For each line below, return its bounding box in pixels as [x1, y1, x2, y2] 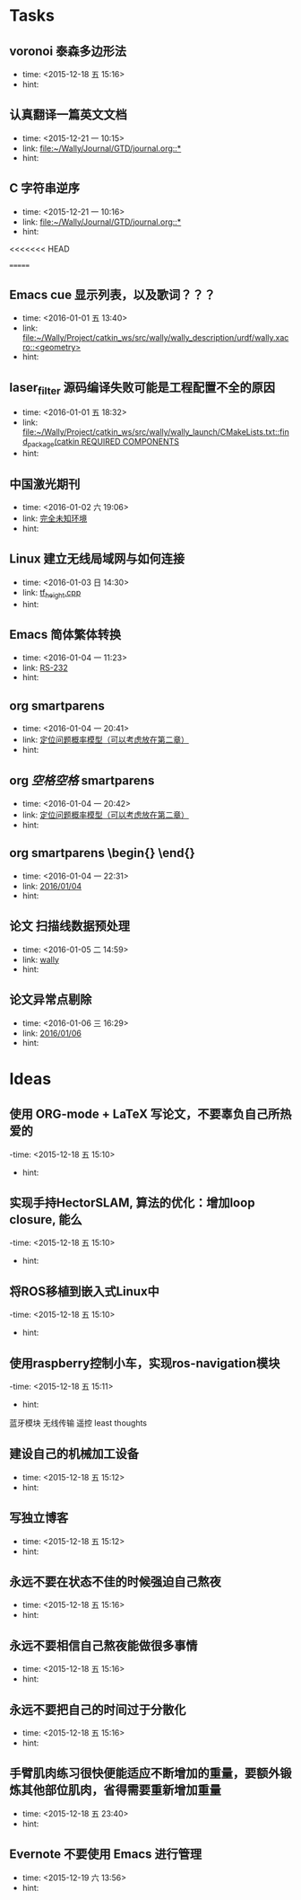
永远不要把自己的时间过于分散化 [9, 1701, 186, 1717]
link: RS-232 [21, 662, 69, 674]
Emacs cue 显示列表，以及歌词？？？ [9, 287, 217, 303]
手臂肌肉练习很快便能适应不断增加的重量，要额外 [9, 1766, 280, 1781]
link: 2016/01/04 [21, 880, 82, 891]
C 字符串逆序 [9, 181, 81, 196]
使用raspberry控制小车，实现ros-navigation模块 [9, 1356, 280, 1371]
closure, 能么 [9, 1212, 82, 1227]
